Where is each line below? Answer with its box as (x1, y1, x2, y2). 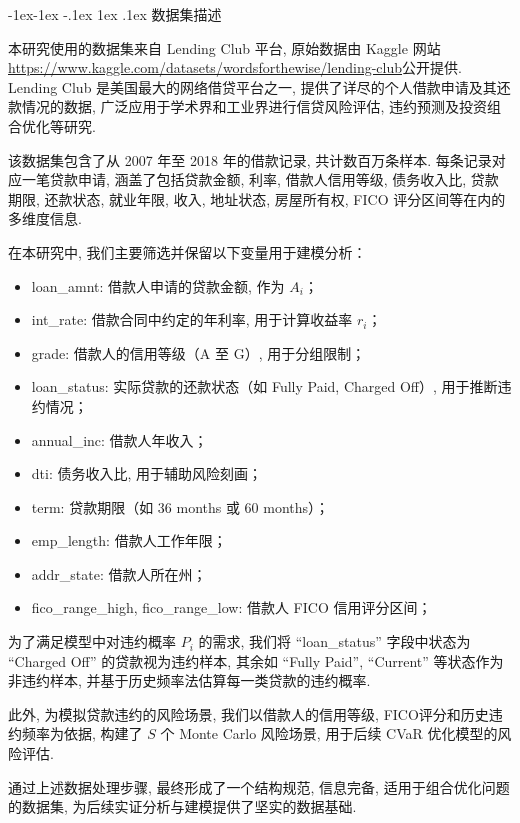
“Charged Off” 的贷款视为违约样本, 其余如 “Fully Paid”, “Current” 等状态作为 (8, 650, 504, 671)
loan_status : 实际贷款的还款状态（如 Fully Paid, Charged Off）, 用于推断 (31, 376, 498, 397)
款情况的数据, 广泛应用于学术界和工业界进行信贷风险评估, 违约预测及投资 (8, 96, 488, 117)
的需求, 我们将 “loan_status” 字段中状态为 (198, 631, 471, 652)
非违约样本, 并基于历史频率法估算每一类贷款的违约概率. (8, 670, 371, 691)
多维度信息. (8, 208, 82, 229)
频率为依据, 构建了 (21, 723, 143, 744)
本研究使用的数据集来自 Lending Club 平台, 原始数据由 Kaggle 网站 (8, 37, 441, 58)
